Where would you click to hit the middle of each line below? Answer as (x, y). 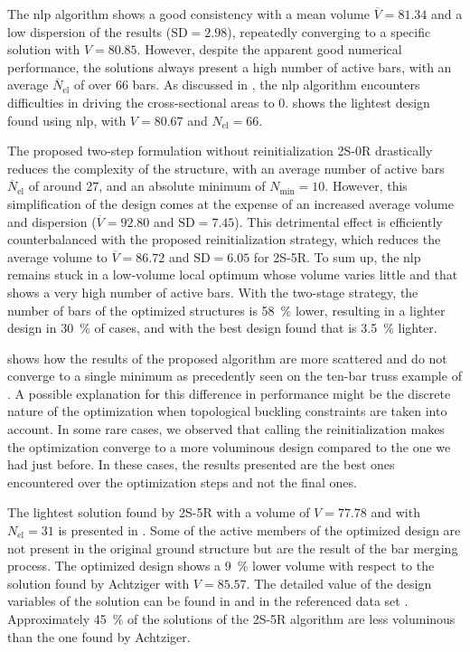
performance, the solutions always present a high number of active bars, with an (230, 66)
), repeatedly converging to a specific (329, 31)
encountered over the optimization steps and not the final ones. (182, 482)
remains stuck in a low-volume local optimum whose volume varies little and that (233, 274)
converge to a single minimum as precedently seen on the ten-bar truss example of (235, 376)
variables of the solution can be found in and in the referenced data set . (208, 601)
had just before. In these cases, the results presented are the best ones (201, 464)
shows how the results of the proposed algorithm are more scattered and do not (227, 358)
